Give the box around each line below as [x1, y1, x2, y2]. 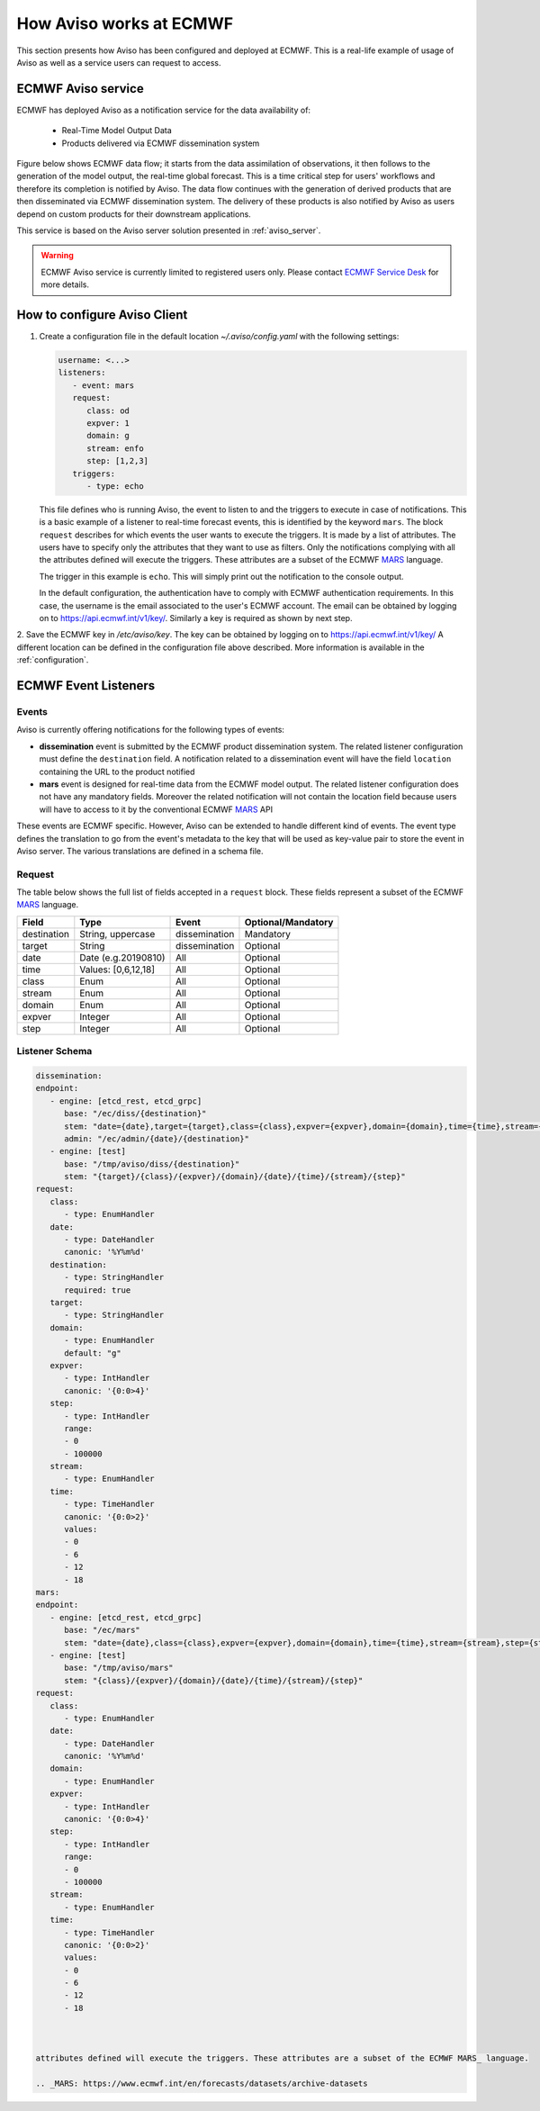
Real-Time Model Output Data [61, 125, 173, 136]
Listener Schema [16, 1045, 93, 1058]
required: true [64, 1285, 131, 1295]
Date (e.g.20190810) [79, 951, 166, 963]
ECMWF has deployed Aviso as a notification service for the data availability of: [16, 104, 310, 115]
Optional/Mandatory [244, 916, 334, 928]
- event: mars [72, 380, 135, 391]
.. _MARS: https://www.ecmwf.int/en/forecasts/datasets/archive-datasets [35, 2079, 368, 2088]
